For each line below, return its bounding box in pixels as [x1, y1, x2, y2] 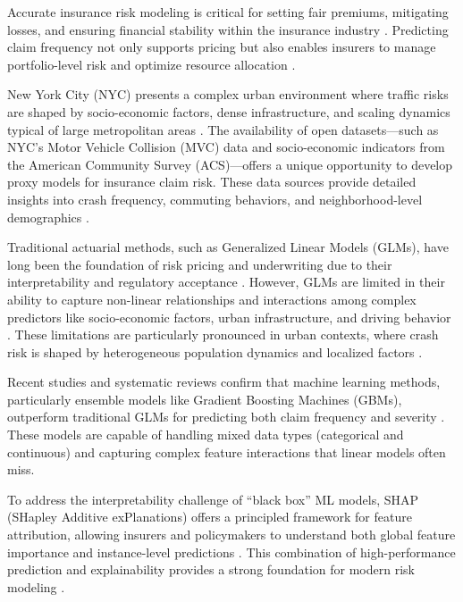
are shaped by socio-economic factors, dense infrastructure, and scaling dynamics [7, 102, 450, 121]
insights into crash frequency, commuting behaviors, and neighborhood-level [7, 189, 423, 208]
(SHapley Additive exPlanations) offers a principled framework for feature [7, 507, 412, 526]
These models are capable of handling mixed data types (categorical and [7, 425, 404, 444]
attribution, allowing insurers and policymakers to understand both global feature [7, 525, 456, 544]
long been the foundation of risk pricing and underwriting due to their [7, 255, 392, 273]
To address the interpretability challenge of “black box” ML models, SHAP [7, 489, 419, 508]
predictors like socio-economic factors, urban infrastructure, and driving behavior [7, 307, 451, 326]
